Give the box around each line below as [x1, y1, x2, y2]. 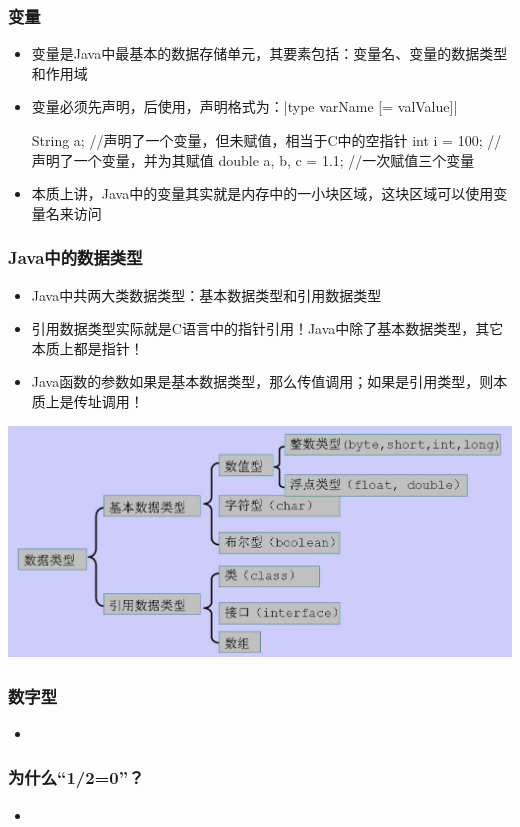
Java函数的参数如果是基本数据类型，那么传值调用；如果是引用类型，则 [31, 371, 494, 392]
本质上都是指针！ [31, 337, 144, 358]
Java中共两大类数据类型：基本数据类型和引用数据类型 [31, 284, 382, 305]
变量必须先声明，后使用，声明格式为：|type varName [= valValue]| [31, 96, 458, 117]
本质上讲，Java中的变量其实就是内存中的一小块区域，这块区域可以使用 [31, 183, 494, 204]
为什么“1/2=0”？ [8, 765, 145, 790]
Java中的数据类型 [8, 245, 143, 270]
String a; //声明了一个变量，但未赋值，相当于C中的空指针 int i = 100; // [31, 130, 502, 150]
